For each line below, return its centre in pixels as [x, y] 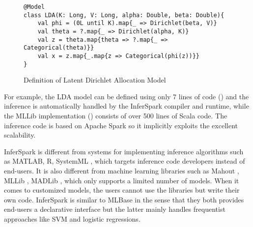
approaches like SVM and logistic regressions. [72, 218]
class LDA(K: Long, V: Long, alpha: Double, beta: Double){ [124, 15]
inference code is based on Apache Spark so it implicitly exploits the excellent [121, 125]
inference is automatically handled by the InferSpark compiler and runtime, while [126, 106]
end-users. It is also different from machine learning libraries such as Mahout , [122, 170]
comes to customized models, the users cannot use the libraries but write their [122, 190]
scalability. [20, 135]
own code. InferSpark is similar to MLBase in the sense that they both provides [124, 199]
